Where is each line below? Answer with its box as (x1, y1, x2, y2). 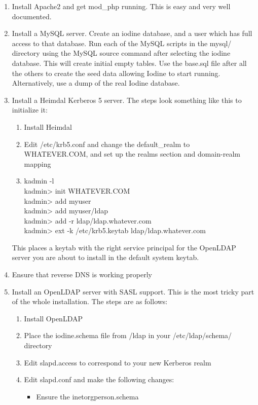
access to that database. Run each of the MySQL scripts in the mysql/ (12, 38, 232, 48)
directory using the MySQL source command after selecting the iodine (12, 48, 231, 58)
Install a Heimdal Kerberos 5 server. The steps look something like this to (12, 94, 242, 105)
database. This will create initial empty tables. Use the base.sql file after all (12, 57, 247, 68)
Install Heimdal (24, 121, 72, 132)
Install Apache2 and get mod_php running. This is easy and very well (12, 1, 231, 11)
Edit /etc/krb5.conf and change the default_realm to (24, 138, 190, 149)
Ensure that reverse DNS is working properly (12, 269, 153, 280)
